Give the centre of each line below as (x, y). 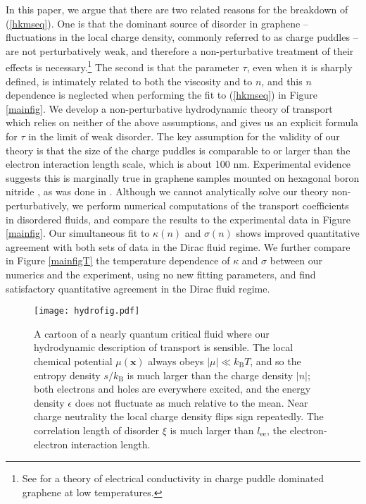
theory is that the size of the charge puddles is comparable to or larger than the (178, 150)
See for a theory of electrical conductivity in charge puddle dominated (173, 478)
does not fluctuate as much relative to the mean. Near (191, 402)
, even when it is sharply (299, 67)
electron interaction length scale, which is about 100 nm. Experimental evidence (178, 164)
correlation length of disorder (96, 430)
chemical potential (73, 361)
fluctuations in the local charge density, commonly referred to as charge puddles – (182, 37)
